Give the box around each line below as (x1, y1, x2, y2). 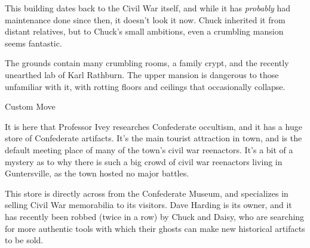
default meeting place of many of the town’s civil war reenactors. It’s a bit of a (5, 143, 293, 156)
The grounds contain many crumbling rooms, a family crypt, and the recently (5, 57, 289, 69)
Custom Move (5, 100, 56, 113)
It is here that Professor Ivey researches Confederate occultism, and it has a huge (5, 120, 302, 132)
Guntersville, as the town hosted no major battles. (5, 167, 189, 179)
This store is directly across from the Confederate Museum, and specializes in (5, 187, 288, 199)
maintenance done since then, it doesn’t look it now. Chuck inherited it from (5, 13, 286, 26)
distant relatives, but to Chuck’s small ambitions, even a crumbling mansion (5, 25, 284, 38)
